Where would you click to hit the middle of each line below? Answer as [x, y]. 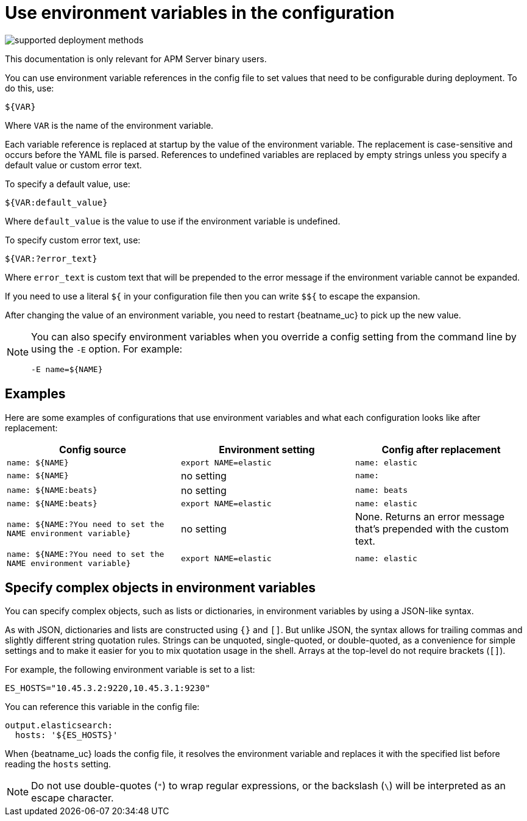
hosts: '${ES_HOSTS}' [66, 735]
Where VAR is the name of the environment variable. [109, 125]
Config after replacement [441, 449]
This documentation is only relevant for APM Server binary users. [136, 59]
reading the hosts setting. [58, 764]
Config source [93, 449]
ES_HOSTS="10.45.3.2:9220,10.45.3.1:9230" [108, 688]
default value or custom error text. [73, 165]
